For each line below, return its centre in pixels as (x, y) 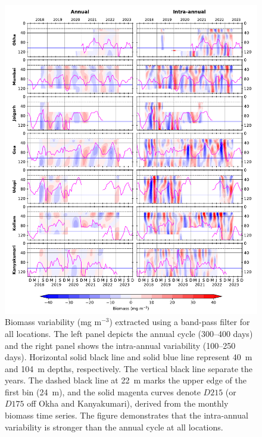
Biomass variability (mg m (53, 322)
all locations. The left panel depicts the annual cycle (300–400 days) (129, 333)
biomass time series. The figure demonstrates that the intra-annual (127, 415)
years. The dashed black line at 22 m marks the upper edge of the (126, 380)
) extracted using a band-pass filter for (180, 322)
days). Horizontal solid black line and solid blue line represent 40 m (129, 357)
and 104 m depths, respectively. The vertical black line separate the (129, 368)
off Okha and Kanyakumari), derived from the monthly (128, 403)
